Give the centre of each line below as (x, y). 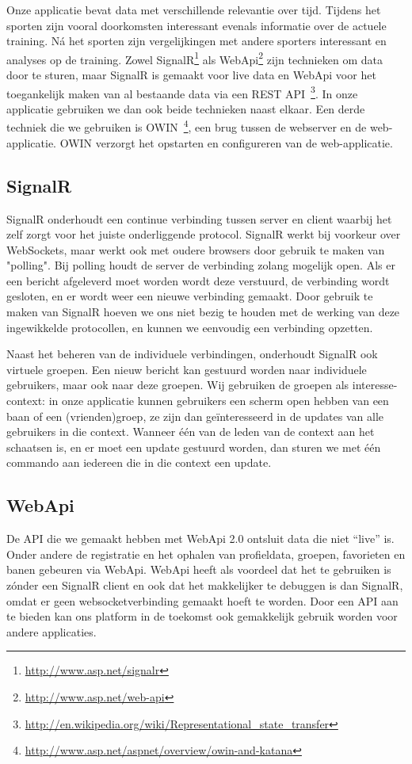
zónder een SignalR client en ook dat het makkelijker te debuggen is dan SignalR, (205, 585)
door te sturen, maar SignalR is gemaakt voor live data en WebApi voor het (191, 75)
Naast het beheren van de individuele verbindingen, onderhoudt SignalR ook (192, 354)
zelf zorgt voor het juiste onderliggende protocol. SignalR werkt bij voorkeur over (204, 234)
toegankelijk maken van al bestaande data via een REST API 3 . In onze (182, 92)
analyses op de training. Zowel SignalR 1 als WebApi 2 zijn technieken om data (195, 58)
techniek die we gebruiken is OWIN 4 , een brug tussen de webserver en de (187, 126)
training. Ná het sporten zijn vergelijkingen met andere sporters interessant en (196, 41)
